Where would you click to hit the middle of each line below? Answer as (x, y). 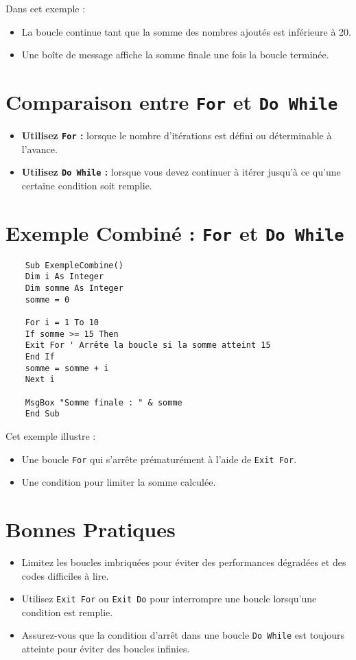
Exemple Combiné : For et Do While (175, 232)
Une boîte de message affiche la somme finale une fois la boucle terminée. (175, 55)
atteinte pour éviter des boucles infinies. (106, 649)
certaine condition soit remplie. (87, 185)
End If (40, 357)
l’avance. (39, 149)
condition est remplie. (67, 612)
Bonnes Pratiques (91, 529)
